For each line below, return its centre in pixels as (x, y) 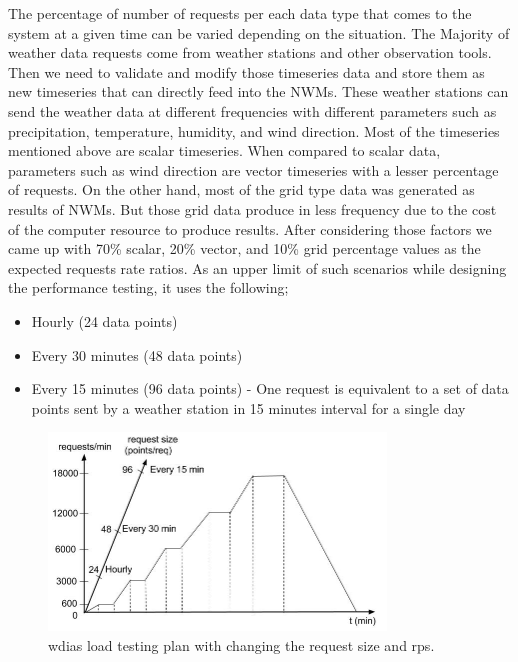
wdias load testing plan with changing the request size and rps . (241, 644)
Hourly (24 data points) (104, 320)
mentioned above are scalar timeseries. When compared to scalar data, (224, 150)
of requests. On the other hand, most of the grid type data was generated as (241, 189)
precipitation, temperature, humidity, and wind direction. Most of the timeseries (254, 130)
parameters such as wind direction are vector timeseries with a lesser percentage (253, 169)
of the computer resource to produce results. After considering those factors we (250, 228)
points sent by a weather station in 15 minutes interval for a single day (248, 407)
